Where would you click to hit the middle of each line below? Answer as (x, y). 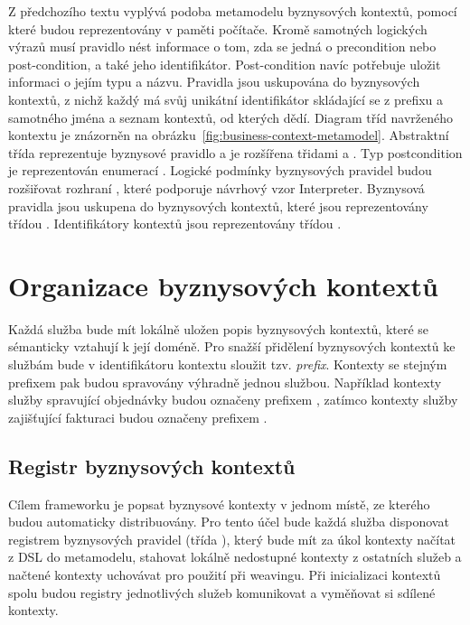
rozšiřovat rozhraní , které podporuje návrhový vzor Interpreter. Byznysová (216, 187)
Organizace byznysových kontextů (223, 285)
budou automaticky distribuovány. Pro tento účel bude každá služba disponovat (229, 522)
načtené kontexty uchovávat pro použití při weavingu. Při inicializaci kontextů (225, 574)
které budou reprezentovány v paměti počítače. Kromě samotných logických (218, 28)
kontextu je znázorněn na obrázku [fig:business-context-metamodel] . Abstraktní (229, 135)
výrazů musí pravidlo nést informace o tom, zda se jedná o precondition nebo (222, 47)
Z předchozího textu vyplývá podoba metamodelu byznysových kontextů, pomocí (233, 11)
